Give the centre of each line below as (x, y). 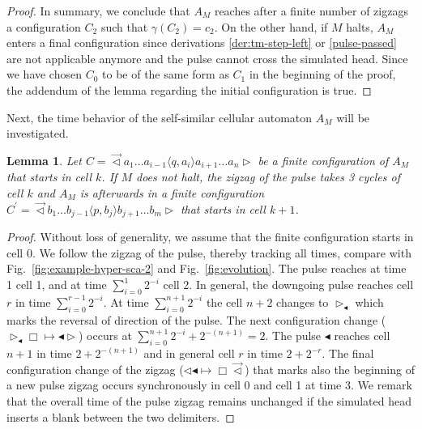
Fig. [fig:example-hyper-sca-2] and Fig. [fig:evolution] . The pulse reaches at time (207, 268)
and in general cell (189, 353)
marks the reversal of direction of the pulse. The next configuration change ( (196, 319)
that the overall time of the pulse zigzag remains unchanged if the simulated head (209, 401)
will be (353, 117)
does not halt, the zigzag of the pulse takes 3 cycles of (268, 177)
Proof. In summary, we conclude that (98, 11)
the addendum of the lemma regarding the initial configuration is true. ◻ (189, 89)
